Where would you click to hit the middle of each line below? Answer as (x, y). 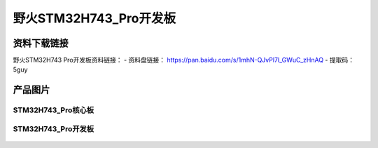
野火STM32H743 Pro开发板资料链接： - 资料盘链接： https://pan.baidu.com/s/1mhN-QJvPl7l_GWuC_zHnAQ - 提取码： (184, 60)
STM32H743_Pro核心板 (54, 110)
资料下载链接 (41, 43)
